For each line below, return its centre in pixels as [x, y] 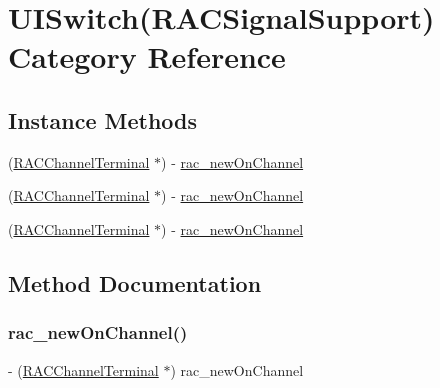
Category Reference [147, 56]
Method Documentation [135, 282]
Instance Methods [102, 119]
